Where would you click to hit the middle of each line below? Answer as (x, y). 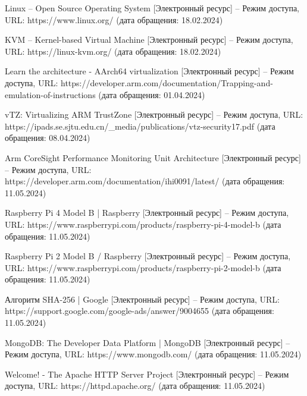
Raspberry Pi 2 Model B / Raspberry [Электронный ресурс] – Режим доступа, (148, 256)
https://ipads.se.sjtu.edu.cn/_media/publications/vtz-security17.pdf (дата (140, 126)
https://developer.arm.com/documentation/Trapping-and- (167, 82)
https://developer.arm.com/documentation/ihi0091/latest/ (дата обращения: (145, 181)
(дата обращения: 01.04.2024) (152, 94)
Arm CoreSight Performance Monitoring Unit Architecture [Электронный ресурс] (153, 157)
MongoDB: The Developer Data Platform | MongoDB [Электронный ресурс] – (148, 342)
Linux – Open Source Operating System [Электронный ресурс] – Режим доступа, (152, 8)
